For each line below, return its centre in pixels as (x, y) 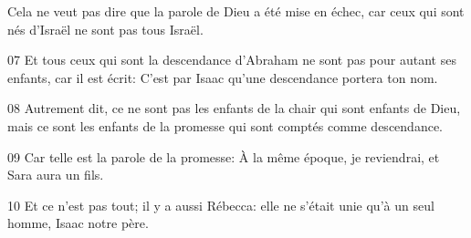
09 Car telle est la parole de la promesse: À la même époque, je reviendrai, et (224, 156)
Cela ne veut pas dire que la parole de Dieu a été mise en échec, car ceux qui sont (236, 11)
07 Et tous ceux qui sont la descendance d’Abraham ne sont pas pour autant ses (232, 60)
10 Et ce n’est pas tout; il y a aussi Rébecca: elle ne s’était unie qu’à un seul (221, 205)
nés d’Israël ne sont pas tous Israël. (105, 29)
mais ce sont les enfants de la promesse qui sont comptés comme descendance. (225, 125)
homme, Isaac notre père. (78, 223)
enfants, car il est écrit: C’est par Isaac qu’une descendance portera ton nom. (223, 77)
